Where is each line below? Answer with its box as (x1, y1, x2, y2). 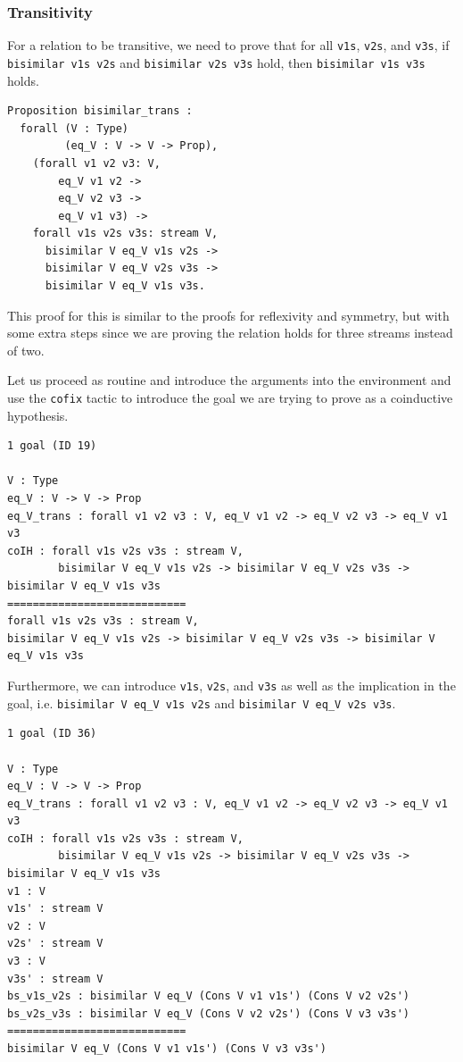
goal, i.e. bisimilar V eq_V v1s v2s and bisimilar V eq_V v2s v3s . (7, 693, 396, 712)
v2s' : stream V (7, 937, 103, 950)
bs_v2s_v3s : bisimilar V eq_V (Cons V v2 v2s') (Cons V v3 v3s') (7, 1007, 410, 1020)
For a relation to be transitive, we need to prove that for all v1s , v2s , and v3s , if (7, 36, 450, 54)
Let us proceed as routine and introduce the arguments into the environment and (7, 371, 451, 389)
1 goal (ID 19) (7, 439, 97, 453)
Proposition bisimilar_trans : (7, 105, 193, 118)
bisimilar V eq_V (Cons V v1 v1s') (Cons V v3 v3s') (7, 1042, 327, 1055)
